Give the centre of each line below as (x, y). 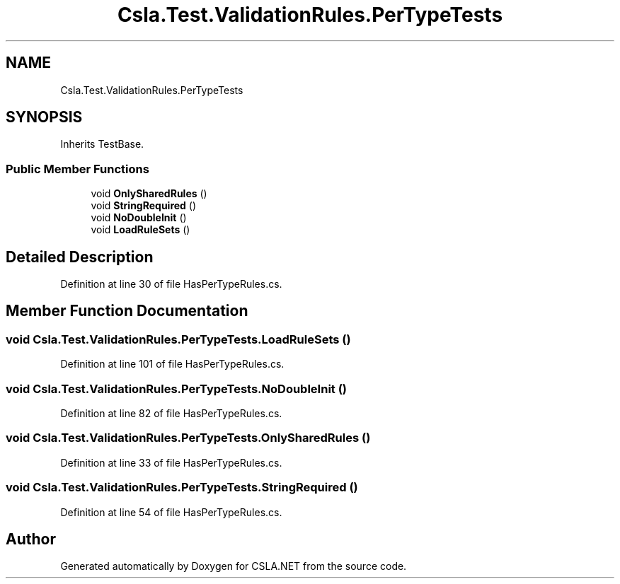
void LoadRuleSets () (140, 230)
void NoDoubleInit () (139, 218)
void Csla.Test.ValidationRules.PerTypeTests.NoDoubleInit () (177, 389)
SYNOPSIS (44, 117)
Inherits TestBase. (102, 144)
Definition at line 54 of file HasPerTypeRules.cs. (171, 512)
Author (31, 539)
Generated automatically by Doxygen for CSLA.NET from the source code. (234, 566)
